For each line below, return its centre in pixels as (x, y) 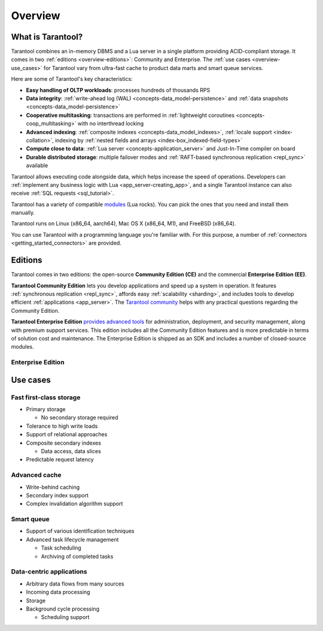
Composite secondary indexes (64, 443)
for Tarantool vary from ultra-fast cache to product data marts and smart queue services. (153, 68)
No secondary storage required (80, 418)
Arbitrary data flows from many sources (75, 584)
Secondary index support (57, 495)
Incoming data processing (58, 592)
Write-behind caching (53, 487)
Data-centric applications (49, 572)
